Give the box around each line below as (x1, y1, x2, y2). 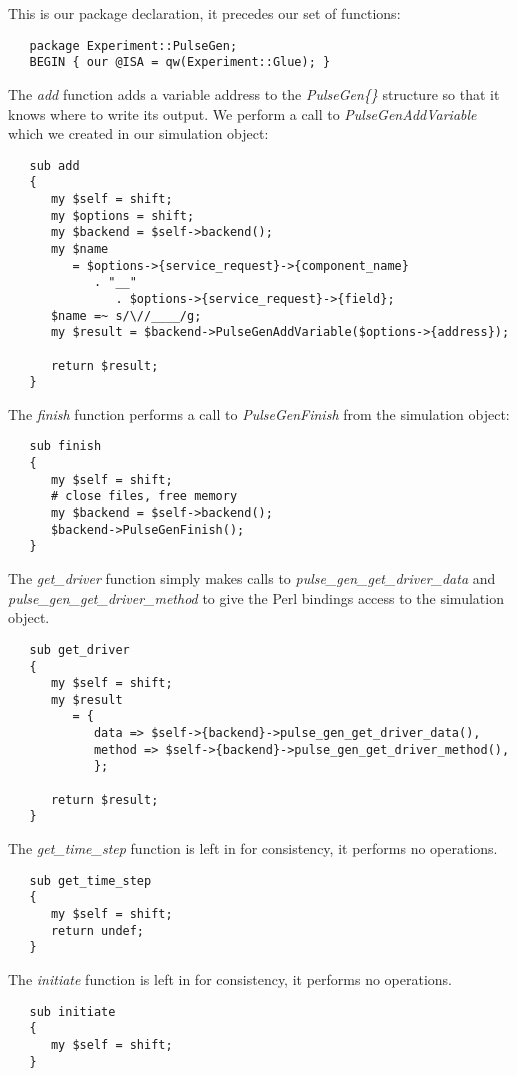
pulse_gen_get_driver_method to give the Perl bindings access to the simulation (8, 587, 504, 608)
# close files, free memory (50, 489, 238, 504)
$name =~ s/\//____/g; (50, 308, 202, 323)
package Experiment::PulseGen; (29, 38, 238, 53)
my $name (50, 241, 109, 256)
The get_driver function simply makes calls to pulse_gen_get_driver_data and (8, 568, 496, 589)
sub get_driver (29, 642, 130, 657)
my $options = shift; (50, 208, 195, 223)
